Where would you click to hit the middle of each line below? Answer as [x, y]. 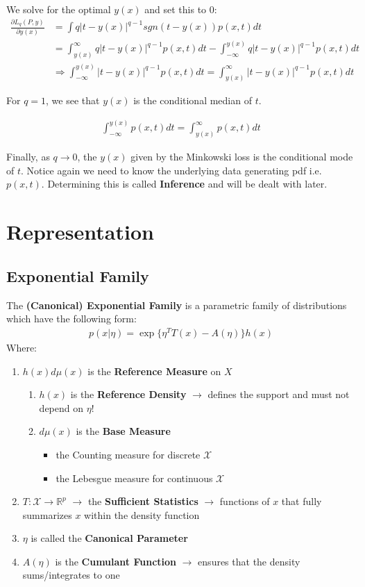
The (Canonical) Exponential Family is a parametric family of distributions [177, 305]
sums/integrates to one [71, 575]
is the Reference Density [128, 394]
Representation [80, 232]
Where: [22, 347]
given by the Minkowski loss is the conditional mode [242, 157]
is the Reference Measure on [154, 371]
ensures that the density [249, 561]
